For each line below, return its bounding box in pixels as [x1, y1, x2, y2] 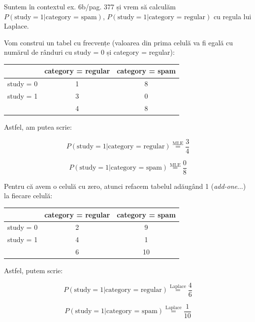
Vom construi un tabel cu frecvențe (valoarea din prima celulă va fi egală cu [4, 37, 233, 47]
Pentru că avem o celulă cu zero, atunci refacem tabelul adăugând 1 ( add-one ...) [4, 180, 246, 191]
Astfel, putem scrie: [4, 265, 63, 276]
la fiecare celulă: [4, 190, 53, 201]
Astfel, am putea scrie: [4, 122, 72, 132]
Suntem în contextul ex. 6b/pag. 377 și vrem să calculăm [4, 1, 176, 11]
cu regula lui [213, 11, 252, 21]
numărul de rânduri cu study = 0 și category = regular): [4, 47, 175, 57]
